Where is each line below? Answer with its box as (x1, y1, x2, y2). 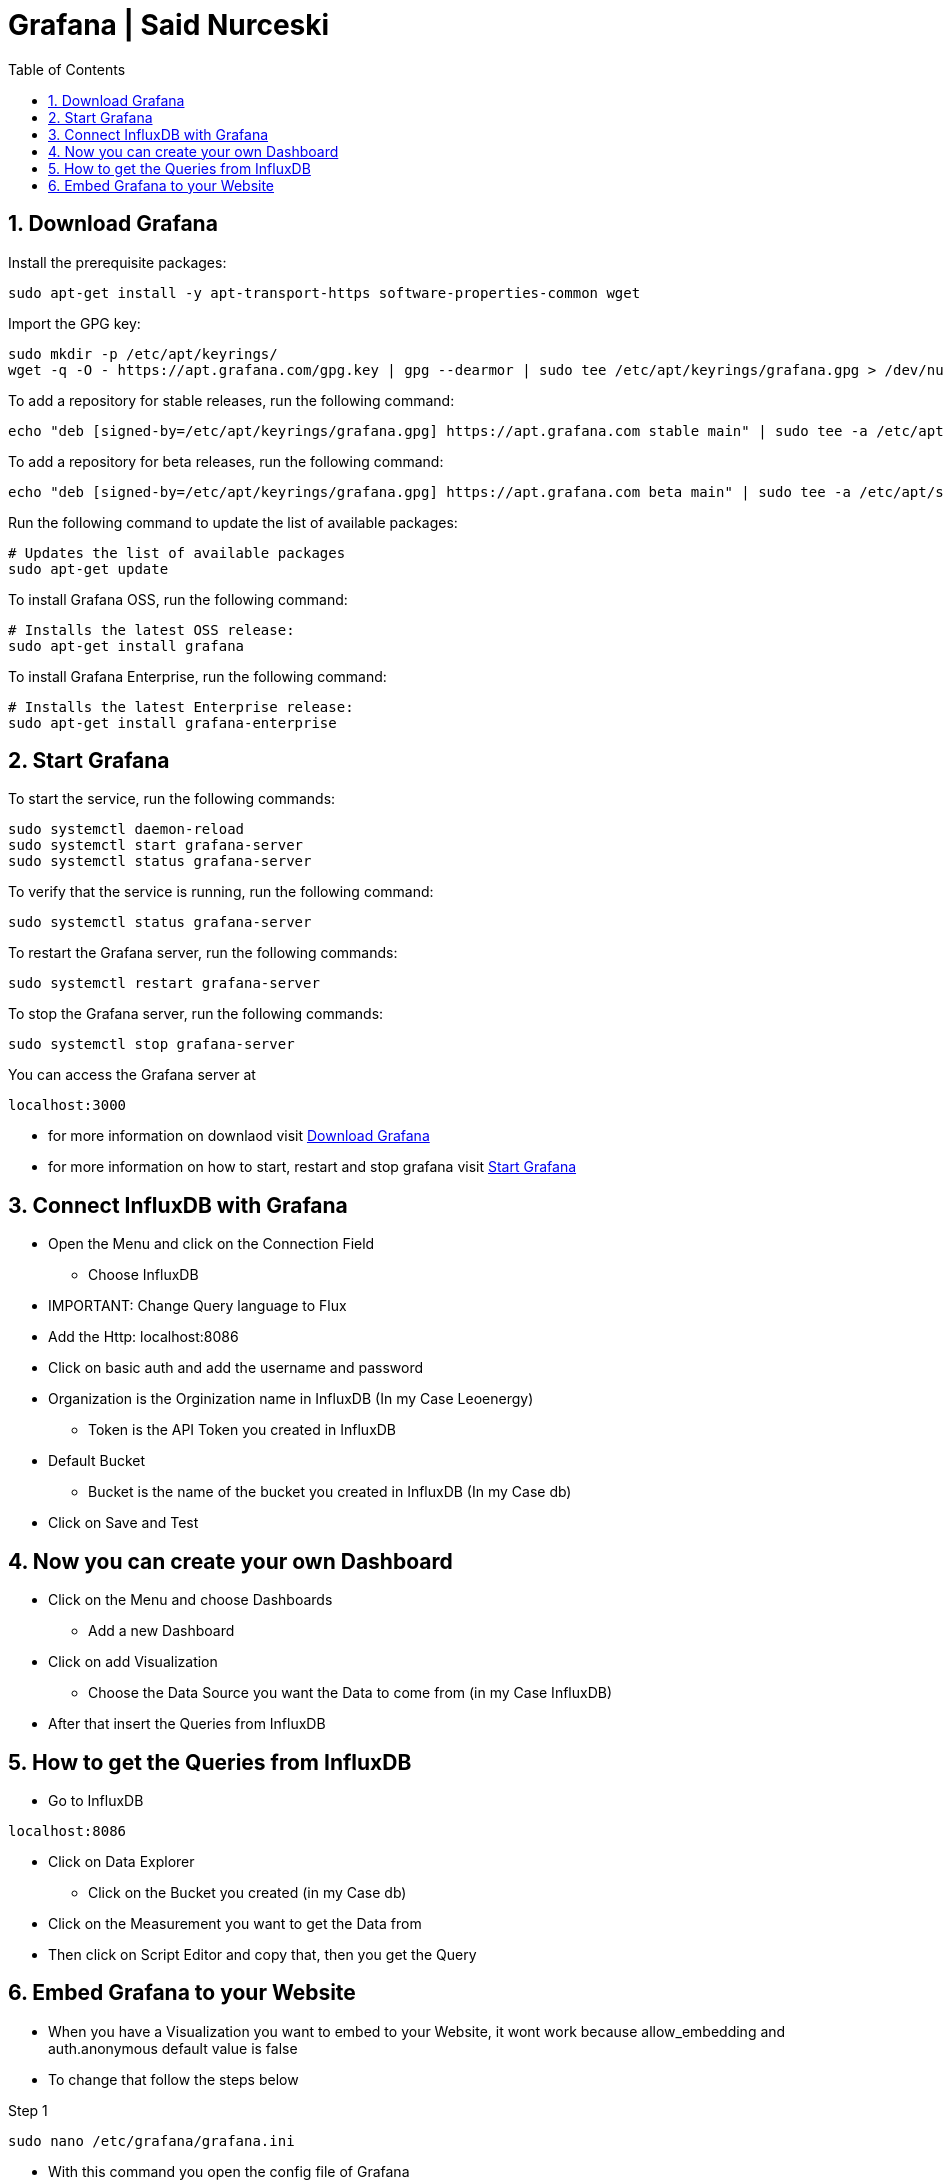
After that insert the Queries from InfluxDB (48, 1715, 326, 1733)
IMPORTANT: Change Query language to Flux (48, 1297, 347, 1315)
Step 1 (8, 2101, 48, 2119)
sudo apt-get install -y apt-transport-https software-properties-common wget (8, 284, 641, 301)
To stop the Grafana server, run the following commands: (8, 1005, 384, 1023)
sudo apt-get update (8, 560, 169, 577)
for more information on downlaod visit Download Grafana (48, 1127, 430, 1145)
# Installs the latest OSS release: (8, 621, 295, 638)
